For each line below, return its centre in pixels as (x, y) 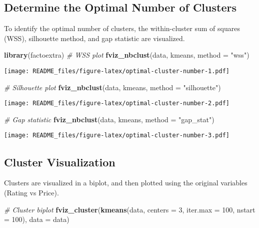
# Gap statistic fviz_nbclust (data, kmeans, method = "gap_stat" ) (109, 119)
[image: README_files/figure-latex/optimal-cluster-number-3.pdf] (117, 136)
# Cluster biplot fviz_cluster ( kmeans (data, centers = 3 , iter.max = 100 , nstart (130, 209)
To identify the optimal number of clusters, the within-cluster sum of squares (122, 28)
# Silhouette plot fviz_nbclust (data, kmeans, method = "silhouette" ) (112, 87)
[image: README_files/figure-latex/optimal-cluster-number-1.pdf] (117, 71)
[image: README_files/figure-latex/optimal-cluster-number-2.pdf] (117, 103)
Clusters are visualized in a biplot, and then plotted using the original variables (126, 183)
